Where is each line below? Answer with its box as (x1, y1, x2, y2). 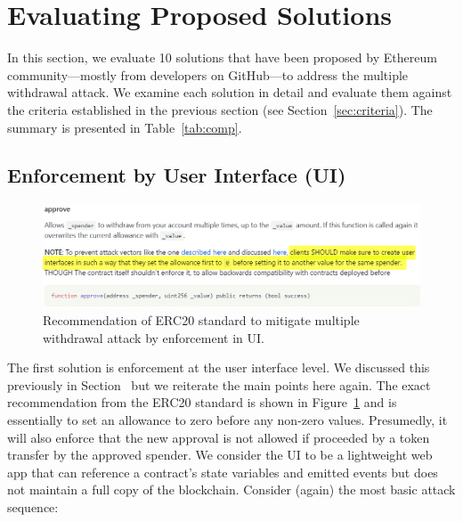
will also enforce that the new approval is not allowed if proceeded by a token (7, 428, 430, 446)
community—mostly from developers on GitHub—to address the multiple (7, 65, 409, 84)
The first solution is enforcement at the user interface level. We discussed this (7, 358, 430, 377)
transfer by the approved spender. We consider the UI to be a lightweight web (7, 445, 433, 464)
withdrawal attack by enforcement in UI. (43, 328, 264, 347)
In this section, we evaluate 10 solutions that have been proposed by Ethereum (7, 48, 437, 67)
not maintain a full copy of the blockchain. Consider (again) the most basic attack (7, 480, 456, 499)
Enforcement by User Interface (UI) (7, 161, 346, 189)
